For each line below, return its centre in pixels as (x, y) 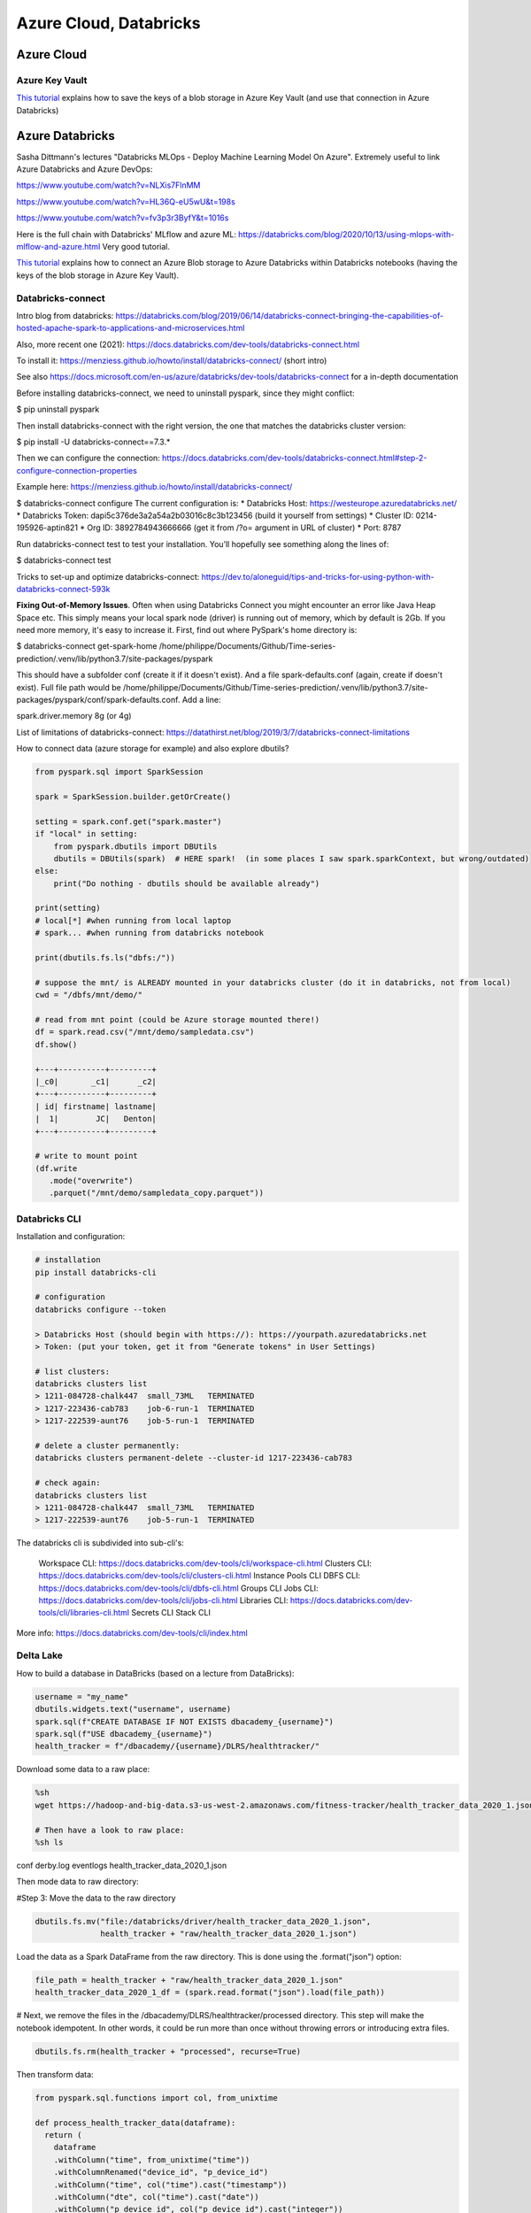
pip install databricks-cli (96, 1272)
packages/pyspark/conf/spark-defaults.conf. (98, 700)
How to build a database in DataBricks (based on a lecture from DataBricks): (155, 1673)
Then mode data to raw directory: (77, 1882)
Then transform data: (55, 2074)
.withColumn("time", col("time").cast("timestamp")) (170, 2185)
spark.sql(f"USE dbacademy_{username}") (123, 1734)
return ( (63, 2135)
